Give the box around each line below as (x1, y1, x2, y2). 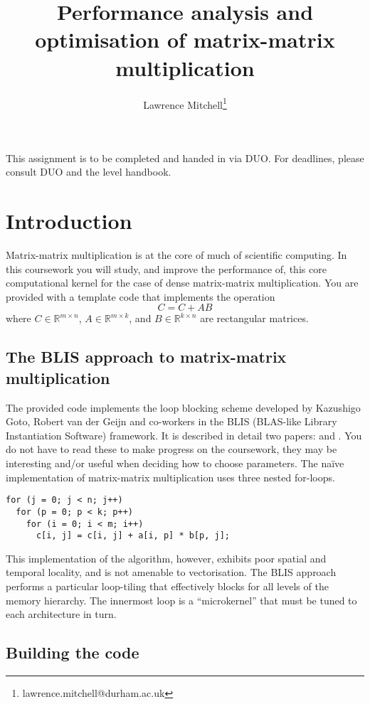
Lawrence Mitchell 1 (143, 95, 227, 112)
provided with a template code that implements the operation (6, 289, 275, 304)
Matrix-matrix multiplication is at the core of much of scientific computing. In (6, 247, 347, 262)
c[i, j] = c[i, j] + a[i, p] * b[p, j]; (36, 530, 230, 541)
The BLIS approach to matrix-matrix (6, 346, 287, 368)
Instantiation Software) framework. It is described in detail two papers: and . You (6, 427, 362, 442)
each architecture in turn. (6, 607, 117, 622)
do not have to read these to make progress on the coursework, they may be (6, 442, 337, 457)
